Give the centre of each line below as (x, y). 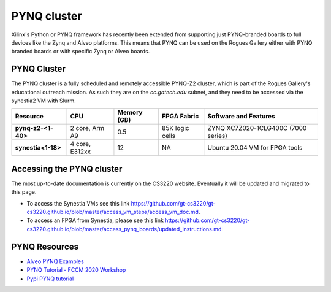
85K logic (175, 128)
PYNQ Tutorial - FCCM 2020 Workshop (76, 270)
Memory (130, 112)
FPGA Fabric (180, 117)
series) (218, 136)
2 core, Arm (87, 128)
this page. (24, 192)
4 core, (81, 144)
